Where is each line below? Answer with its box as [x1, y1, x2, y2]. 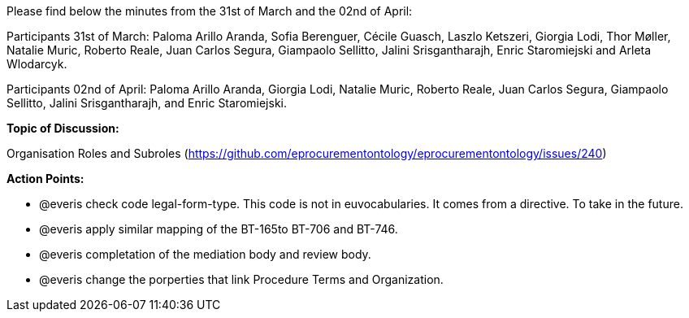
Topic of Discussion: [6, 121, 119, 135]
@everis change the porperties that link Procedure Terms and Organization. [39, 272, 444, 286]
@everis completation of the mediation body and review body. [39, 247, 371, 261]
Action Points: [6, 172, 84, 185]
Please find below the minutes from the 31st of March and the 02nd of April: [6, 4, 413, 18]
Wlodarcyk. [6, 57, 67, 71]
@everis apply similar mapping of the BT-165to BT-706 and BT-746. [39, 222, 398, 236]
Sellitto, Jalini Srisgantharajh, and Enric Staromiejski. [6, 96, 288, 110]
